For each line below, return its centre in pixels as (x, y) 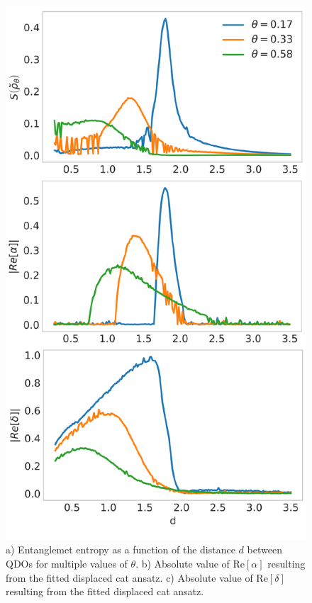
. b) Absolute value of (183, 563)
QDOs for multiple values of (67, 563)
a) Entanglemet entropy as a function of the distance (121, 550)
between (264, 550)
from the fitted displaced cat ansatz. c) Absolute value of (129, 577)
